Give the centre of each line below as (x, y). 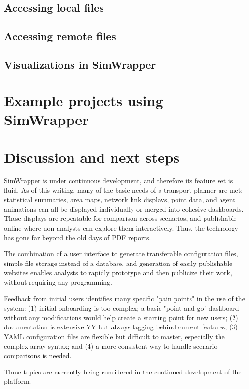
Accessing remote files (60, 36)
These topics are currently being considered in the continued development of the (123, 371)
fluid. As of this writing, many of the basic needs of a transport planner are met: (124, 190)
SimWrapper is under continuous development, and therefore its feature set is (118, 180)
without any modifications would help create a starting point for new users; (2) (121, 317)
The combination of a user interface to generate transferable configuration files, (121, 254)
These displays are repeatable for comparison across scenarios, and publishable (120, 218)
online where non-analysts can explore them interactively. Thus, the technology (121, 228)
